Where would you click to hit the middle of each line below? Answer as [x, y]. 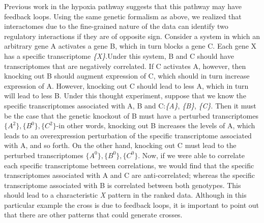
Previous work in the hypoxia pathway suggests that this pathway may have [123, 6]
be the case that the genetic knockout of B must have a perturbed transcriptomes [131, 115]
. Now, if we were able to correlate [191, 155]
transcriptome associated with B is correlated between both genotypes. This [123, 185]
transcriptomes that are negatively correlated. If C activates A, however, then [125, 66]
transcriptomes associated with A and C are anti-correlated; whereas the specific [129, 175]
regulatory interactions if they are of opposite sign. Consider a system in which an [132, 36]
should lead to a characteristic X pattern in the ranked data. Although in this [125, 195]
